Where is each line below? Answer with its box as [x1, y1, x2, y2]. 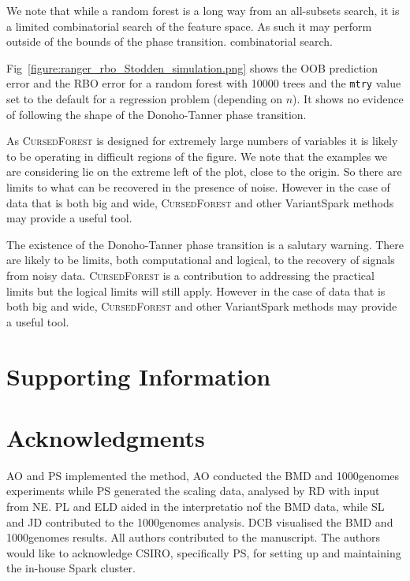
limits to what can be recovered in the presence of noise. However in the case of [6, 179, 390, 195]
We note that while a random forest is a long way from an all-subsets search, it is [6, 2, 400, 18]
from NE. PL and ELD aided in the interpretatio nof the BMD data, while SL [6, 498, 385, 515]
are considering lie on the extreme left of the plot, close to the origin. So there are [6, 163, 402, 180]
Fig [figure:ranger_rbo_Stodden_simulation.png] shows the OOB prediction [6, 59, 378, 76]
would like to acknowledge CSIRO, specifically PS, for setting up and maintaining [6, 544, 401, 561]
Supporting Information [6, 359, 271, 392]
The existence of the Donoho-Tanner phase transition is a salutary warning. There [6, 236, 404, 252]
